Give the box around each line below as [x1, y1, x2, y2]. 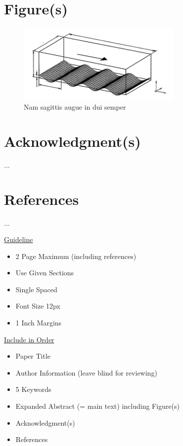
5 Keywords [15, 384, 51, 394]
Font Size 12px [15, 301, 60, 311]
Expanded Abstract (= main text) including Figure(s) [15, 401, 180, 411]
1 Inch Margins [15, 318, 62, 328]
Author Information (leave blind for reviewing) [15, 367, 157, 378]
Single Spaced [15, 284, 57, 294]
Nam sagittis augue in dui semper [24, 102, 126, 112]
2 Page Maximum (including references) [15, 251, 137, 261]
